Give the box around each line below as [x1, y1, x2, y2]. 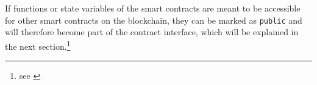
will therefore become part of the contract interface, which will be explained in [5, 25, 299, 38]
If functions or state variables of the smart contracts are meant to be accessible [5, 2, 301, 14]
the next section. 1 [5, 38, 71, 52]
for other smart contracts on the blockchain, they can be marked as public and [5, 13, 302, 26]
